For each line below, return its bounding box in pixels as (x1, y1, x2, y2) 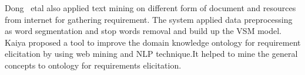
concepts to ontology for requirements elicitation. (5, 59, 182, 71)
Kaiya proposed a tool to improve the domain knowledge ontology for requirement (5, 36, 301, 48)
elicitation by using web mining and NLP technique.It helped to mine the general (5, 47, 298, 60)
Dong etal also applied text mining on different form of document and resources (5, 2, 296, 13)
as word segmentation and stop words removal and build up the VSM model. (5, 25, 281, 37)
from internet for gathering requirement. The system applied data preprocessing (5, 13, 293, 25)
